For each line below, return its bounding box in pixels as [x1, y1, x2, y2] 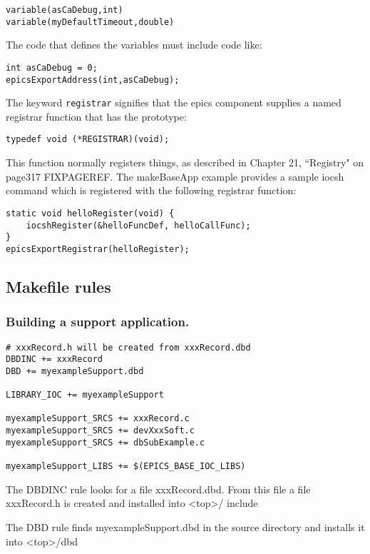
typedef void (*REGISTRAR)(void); [6, 134, 170, 145]
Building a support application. [6, 313, 190, 331]
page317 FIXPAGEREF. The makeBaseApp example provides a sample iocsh [6, 168, 344, 183]
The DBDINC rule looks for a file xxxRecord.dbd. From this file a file [6, 481, 311, 496]
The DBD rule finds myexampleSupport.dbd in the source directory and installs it [6, 519, 365, 534]
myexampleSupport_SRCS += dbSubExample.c [6, 437, 205, 448]
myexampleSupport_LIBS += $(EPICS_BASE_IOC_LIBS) [6, 461, 246, 472]
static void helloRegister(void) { [6, 208, 175, 218]
